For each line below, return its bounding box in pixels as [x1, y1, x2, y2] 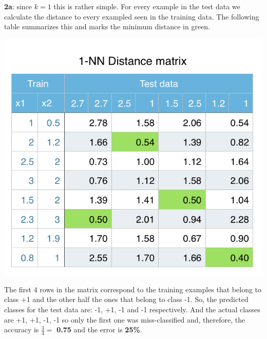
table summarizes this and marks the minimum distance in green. [4, 21, 211, 32]
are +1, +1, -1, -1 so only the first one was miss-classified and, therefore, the [4, 314, 245, 325]
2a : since [4, 1, 32, 11]
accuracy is [4, 324, 39, 335]
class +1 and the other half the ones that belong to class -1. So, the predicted [4, 294, 249, 305]
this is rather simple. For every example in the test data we [53, 1, 240, 11]
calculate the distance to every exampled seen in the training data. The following [4, 11, 259, 22]
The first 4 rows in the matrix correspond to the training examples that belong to [4, 284, 262, 294]
